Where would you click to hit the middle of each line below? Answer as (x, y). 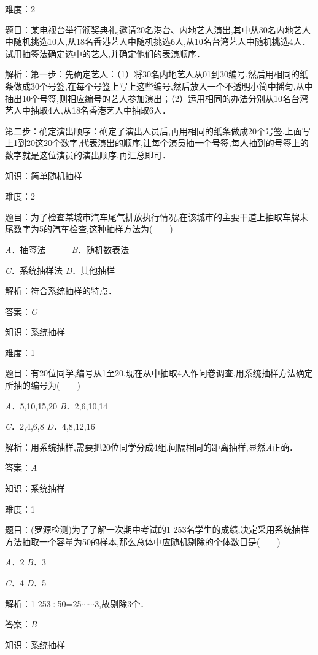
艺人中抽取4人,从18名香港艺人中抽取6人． (88, 110)
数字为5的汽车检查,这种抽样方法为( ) (93, 229)
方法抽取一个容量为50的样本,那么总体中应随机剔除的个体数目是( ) (143, 541)
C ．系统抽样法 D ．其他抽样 (60, 270)
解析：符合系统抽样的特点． (61, 291)
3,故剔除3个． (122, 603)
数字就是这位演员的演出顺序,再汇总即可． (88, 154)
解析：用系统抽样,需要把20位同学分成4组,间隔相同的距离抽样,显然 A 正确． (152, 447)
